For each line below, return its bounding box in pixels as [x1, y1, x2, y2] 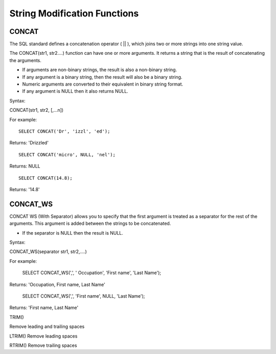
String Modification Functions [9, 8, 139, 19]
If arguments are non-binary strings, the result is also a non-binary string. [22, 67, 177, 73]
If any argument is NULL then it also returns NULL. [22, 88, 129, 94]
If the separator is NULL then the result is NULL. [22, 230, 124, 236]
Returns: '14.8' [9, 186, 40, 192]
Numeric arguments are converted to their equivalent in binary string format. [22, 81, 183, 87]
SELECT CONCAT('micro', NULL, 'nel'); [18, 152, 116, 157]
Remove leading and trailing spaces [9, 323, 85, 330]
